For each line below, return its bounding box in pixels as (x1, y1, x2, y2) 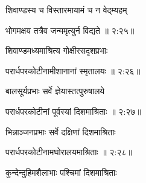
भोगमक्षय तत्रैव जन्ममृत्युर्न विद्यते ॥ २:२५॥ (5, 24, 135, 36)
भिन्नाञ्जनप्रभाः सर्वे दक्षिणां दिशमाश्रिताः (5, 125, 116, 138)
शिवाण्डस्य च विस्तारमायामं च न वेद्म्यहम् (5, 4, 127, 16)
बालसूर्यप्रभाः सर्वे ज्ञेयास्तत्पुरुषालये (5, 85, 105, 97)
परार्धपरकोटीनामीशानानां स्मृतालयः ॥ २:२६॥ (5, 64, 141, 77)
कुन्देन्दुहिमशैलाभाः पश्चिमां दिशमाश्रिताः (5, 165, 117, 178)
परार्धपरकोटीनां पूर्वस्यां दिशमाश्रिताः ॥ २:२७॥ (5, 104, 141, 117)
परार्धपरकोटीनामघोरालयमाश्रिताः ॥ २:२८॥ (5, 146, 132, 158)
